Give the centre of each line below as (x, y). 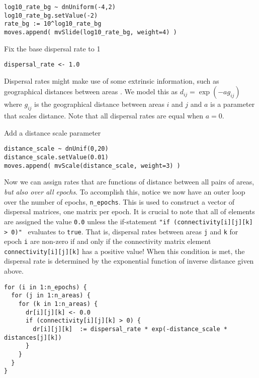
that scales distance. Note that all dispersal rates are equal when (104, 116)
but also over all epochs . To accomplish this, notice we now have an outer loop (125, 192)
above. (14, 271)
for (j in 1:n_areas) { (51, 296)
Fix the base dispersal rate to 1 (52, 48)
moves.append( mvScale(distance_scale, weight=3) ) (92, 166)
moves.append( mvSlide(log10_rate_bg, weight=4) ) (91, 32)
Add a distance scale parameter (53, 132)
